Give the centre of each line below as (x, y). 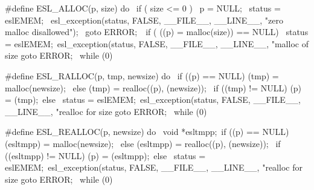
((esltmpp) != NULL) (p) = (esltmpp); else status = (105, 155)
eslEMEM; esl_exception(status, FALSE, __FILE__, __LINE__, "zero (144, 20)
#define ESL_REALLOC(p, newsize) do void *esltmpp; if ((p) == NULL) (147, 132)
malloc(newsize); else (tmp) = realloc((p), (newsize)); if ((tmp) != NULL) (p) (153, 87)
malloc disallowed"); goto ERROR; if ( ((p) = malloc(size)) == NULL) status (157, 32)
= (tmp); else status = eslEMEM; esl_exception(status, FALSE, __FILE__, (153, 100)
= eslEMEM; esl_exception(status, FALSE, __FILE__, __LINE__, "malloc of (157, 43)
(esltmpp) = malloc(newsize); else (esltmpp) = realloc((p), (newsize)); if (143, 143)
